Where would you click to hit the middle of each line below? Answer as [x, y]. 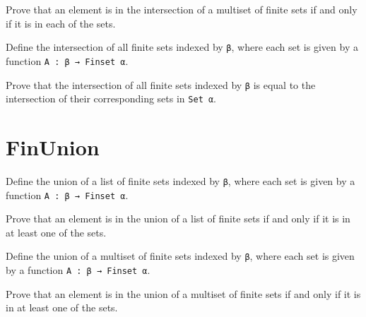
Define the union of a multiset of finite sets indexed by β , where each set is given [180, 256]
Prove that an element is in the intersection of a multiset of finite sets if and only [182, 9]
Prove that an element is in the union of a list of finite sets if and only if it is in [178, 219]
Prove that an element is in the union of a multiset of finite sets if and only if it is [183, 293]
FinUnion [53, 147]
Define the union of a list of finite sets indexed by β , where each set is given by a [181, 180]
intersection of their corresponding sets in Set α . [111, 98]
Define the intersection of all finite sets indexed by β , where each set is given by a [182, 47]
